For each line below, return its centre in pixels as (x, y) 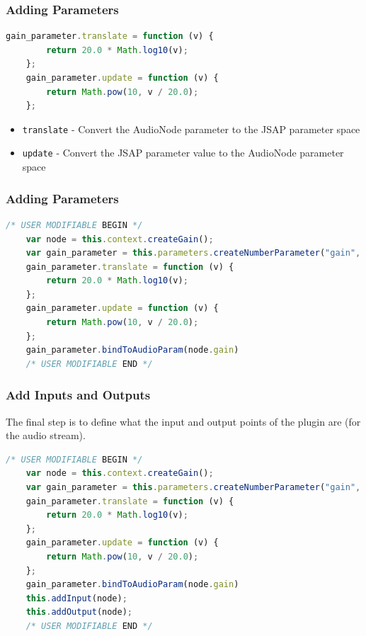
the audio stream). (46, 435)
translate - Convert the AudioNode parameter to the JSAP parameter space (191, 129)
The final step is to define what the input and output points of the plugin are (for (183, 421)
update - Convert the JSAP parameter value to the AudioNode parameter (183, 153)
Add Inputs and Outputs (78, 395)
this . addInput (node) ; (76, 598)
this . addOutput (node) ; (79, 612)
